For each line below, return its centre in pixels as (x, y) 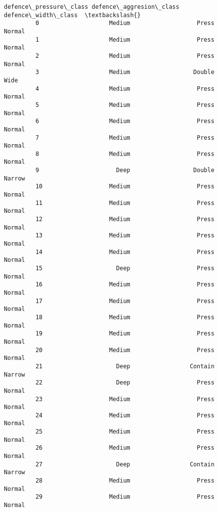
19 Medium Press (125, 334)
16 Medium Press (125, 285)
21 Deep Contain (125, 366)
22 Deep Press (125, 383)
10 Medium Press (125, 187)
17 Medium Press (125, 301)
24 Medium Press (125, 415)
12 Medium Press (125, 219)
